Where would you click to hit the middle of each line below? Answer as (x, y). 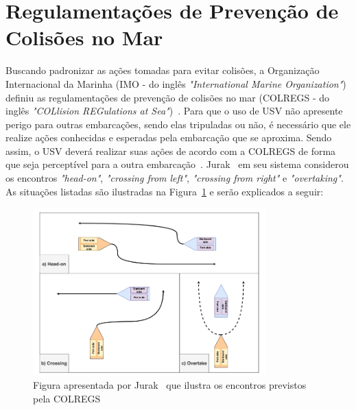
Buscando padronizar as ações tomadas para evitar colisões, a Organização (163, 70)
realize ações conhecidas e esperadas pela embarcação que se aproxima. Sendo (169, 137)
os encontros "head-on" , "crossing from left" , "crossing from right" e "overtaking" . (175, 178)
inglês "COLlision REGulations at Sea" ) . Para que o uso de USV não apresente (174, 111)
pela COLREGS (67, 398)
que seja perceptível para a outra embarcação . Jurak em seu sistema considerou (177, 164)
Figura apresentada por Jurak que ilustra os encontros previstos (170, 385)
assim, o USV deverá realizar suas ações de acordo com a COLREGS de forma (171, 150)
